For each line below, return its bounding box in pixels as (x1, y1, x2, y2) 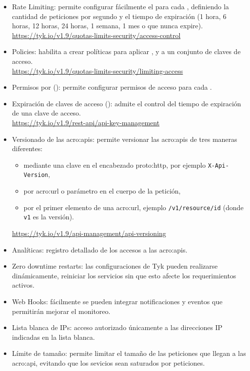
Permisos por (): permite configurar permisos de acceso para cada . (12, 82, 212, 92)
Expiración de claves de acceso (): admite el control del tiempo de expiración (12, 98, 241, 108)
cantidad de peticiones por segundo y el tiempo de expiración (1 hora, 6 (12, 11, 227, 21)
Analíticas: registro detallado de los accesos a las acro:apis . (12, 244, 188, 254)
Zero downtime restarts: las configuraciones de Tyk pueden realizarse (12, 261, 218, 271)
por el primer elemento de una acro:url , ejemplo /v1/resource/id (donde (23, 202, 244, 212)
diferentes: (12, 143, 43, 154)
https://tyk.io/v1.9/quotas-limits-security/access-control (12, 30, 181, 40)
